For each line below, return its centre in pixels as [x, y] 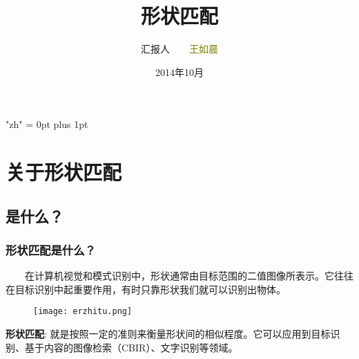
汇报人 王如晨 [179, 49]
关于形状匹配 [64, 172]
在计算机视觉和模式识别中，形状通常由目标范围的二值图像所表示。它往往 [189, 276]
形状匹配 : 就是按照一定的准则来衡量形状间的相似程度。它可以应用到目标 [168, 334]
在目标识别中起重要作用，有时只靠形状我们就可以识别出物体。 [146, 289]
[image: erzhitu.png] [83, 312]
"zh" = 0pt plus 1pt [47, 124]
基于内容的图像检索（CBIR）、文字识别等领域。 [131, 347]
